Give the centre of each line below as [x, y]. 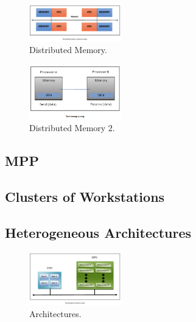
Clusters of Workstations [85, 196]
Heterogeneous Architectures [98, 232]
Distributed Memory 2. [72, 128]
